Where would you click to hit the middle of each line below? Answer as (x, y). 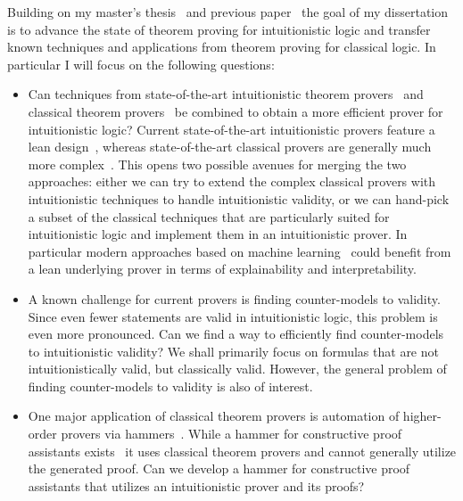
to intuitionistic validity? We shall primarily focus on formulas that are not (233, 351)
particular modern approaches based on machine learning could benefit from (240, 251)
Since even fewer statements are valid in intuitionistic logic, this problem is (233, 316)
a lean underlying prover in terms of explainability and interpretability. (222, 269)
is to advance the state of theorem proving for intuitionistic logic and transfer (219, 29)
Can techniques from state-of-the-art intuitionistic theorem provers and (226, 94)
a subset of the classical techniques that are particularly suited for (209, 216)
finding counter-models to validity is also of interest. (170, 386)
